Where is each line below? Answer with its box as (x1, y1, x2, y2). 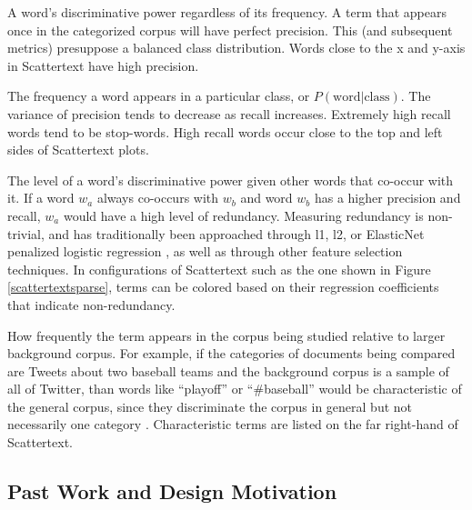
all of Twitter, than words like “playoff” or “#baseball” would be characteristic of (7, 379, 462, 398)
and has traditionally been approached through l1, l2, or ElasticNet (48, 224, 425, 243)
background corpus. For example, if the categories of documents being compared (7, 344, 456, 363)
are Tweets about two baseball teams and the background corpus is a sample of (7, 361, 449, 380)
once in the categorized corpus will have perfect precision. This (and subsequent (7, 20, 453, 39)
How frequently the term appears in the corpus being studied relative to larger (7, 325, 446, 345)
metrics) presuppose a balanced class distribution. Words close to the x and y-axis (7, 38, 466, 57)
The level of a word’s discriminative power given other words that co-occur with (7, 170, 454, 189)
